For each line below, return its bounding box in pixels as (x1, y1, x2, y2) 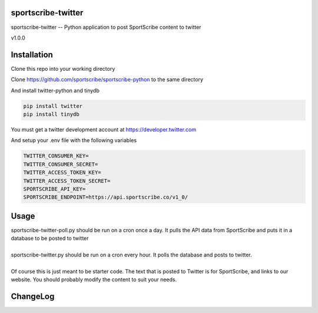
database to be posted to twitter (11, 235, 89, 242)
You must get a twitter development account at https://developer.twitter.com (11, 126, 197, 133)
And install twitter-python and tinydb (11, 87, 100, 94)
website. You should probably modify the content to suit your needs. (11, 276, 177, 283)
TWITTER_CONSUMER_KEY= (23, 153, 89, 159)
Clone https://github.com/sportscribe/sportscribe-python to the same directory (11, 76, 203, 83)
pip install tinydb (23, 111, 79, 117)
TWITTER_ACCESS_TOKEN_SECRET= (23, 177, 111, 184)
